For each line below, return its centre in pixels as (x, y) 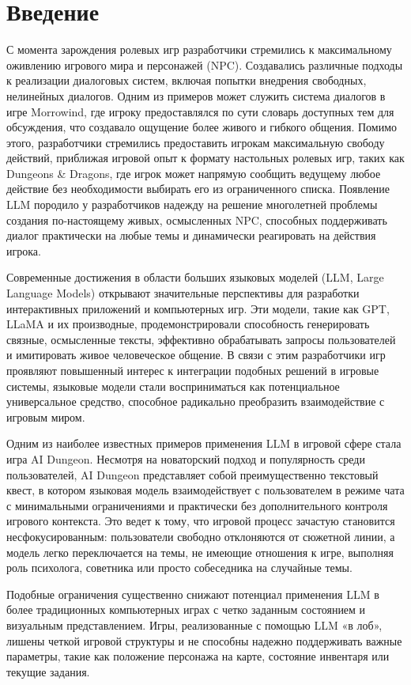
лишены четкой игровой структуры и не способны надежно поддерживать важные (204, 640)
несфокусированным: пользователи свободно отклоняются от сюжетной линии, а (201, 536)
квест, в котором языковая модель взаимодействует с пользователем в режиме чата (205, 490)
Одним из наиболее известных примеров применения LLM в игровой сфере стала (204, 443)
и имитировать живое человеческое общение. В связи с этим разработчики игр (196, 355)
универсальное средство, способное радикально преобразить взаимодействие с (196, 401)
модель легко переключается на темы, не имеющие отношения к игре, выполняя (200, 552)
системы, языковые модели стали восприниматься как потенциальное (173, 386)
